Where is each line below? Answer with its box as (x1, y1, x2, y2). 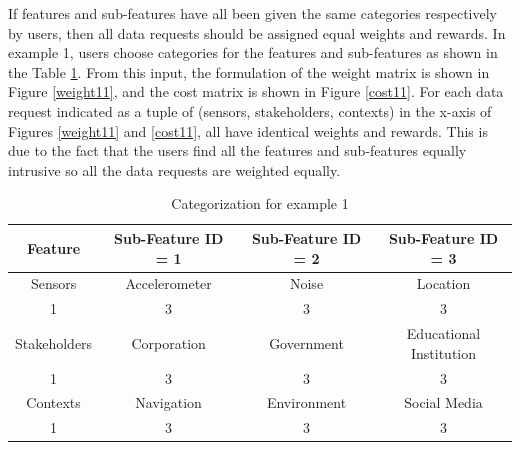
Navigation (135, 392, 202, 413)
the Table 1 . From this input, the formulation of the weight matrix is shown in (8, 61, 490, 82)
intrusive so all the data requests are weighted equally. (8, 159, 341, 180)
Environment (266, 392, 347, 413)
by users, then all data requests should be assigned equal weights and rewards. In (8, 22, 506, 43)
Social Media (404, 392, 483, 413)
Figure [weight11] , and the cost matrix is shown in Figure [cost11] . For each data (8, 81, 504, 102)
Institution (410, 342, 477, 363)
